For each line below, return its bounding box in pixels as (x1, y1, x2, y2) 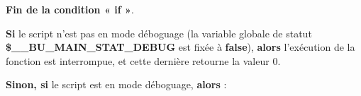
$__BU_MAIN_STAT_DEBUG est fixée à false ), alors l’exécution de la (6, 40, 355, 54)
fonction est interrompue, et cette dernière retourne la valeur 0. (6, 53, 281, 68)
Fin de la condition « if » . (6, 2, 134, 16)
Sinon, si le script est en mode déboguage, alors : (6, 77, 227, 92)
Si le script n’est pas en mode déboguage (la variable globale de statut (6, 25, 312, 40)
